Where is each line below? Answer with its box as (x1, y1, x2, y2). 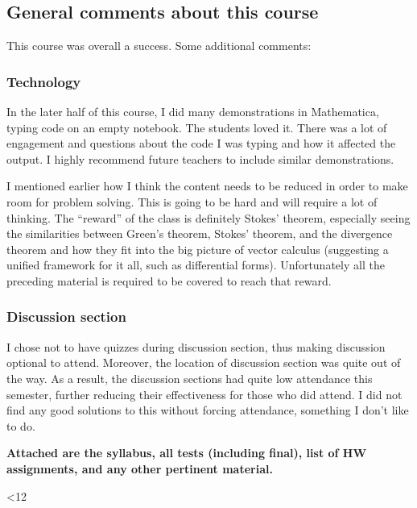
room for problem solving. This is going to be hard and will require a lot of (6, 193, 378, 210)
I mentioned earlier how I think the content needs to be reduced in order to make (6, 177, 408, 194)
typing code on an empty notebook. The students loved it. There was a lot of (6, 119, 387, 135)
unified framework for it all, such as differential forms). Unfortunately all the (6, 256, 385, 273)
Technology (6, 71, 81, 91)
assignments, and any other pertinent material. (6, 460, 273, 477)
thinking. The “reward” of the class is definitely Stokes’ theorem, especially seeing (6, 209, 411, 226)
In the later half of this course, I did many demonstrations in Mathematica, (6, 103, 379, 120)
